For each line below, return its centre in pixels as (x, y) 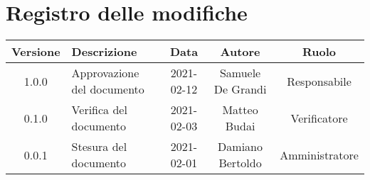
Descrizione (104, 52)
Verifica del (99, 110)
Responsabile (319, 81)
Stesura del (99, 147)
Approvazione (105, 73)
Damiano (240, 147)
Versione (36, 52)
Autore (240, 52)
